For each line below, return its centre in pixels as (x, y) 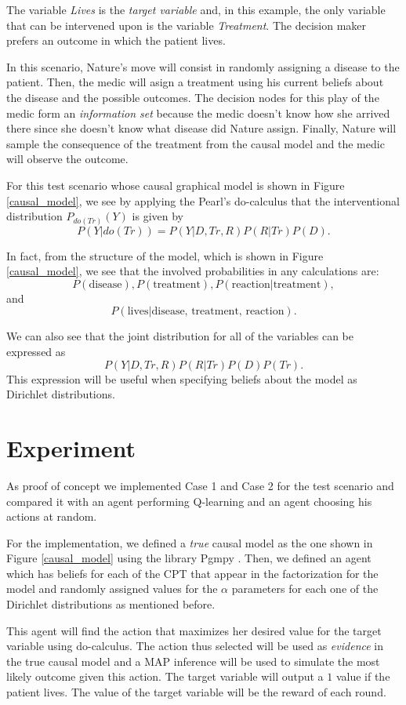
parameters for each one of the (305, 589)
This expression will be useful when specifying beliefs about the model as (182, 378)
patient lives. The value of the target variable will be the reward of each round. (196, 692)
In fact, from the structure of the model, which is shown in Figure (165, 255)
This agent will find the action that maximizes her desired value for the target (194, 630)
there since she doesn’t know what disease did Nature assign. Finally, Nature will (201, 128)
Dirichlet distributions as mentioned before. (111, 604)
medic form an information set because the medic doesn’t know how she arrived (198, 113)
